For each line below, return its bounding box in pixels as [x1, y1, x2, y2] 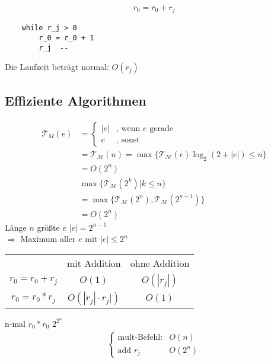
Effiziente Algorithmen [5, 91, 146, 109]
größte [37, 221, 60, 233]
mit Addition [67, 256, 121, 270]
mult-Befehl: [117, 333, 163, 342]
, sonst [116, 135, 140, 144]
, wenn [116, 124, 141, 133]
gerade [149, 124, 173, 133]
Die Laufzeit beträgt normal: [5, 60, 109, 73]
